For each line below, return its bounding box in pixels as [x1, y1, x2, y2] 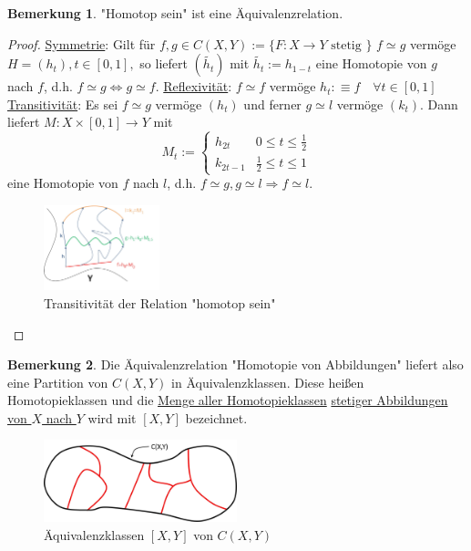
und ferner [243, 94, 302, 113]
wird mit [87, 408, 137, 427]
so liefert [139, 54, 188, 73]
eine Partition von [7, 372, 108, 391]
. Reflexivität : [155, 77, 232, 96]
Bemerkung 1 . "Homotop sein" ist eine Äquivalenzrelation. [7, 4, 343, 22]
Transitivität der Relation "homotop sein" [44, 293, 276, 312]
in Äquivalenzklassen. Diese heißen [171, 372, 364, 391]
